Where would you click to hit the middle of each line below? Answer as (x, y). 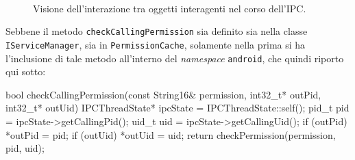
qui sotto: (26, 71)
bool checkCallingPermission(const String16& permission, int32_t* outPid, (163, 94)
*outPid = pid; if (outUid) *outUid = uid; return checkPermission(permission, (171, 134)
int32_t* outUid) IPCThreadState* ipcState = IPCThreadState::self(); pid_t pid (177, 108)
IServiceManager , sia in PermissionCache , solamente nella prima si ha (156, 44)
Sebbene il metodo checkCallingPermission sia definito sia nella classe (157, 31)
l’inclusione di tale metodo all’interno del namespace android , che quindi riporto (175, 58)
